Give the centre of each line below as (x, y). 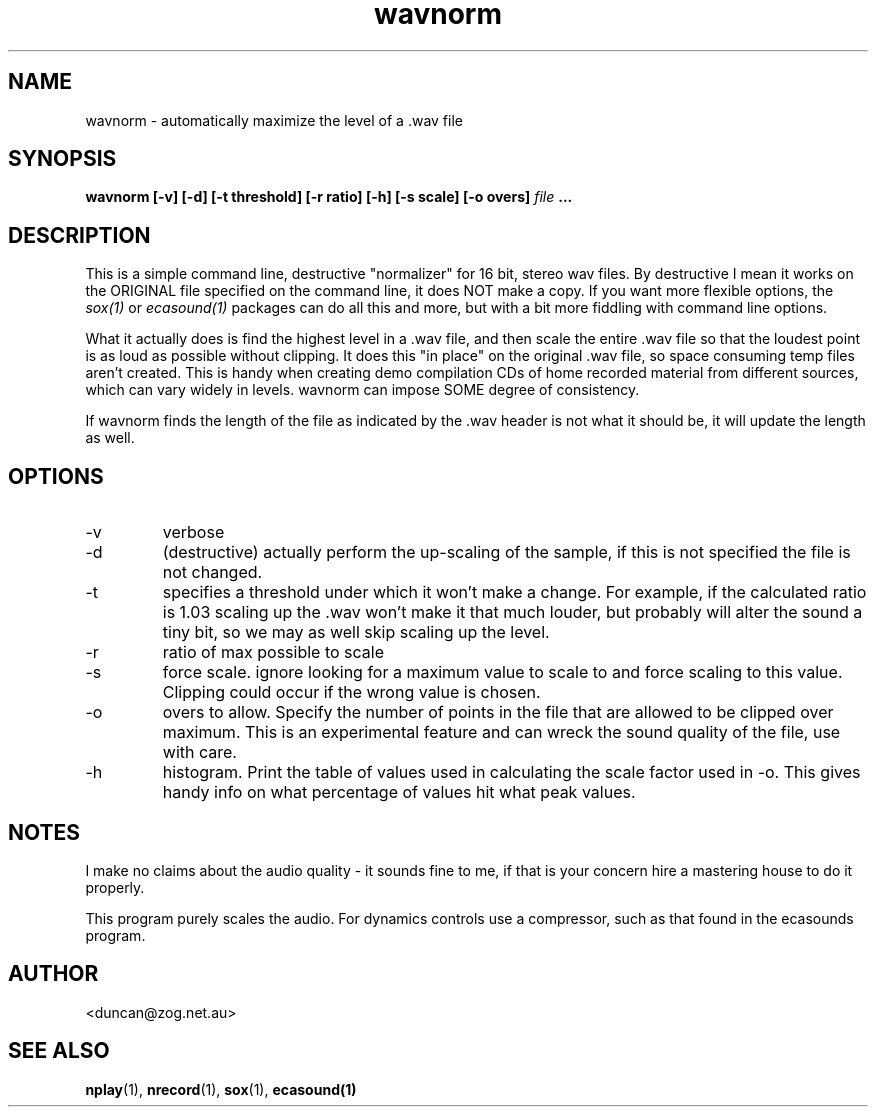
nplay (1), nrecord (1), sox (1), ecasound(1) (221, 1089)
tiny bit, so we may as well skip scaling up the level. (356, 632)
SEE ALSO (59, 1051)
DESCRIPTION (79, 235)
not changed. (212, 572)
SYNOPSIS (62, 159)
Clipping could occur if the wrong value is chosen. (351, 692)
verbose (193, 532)
